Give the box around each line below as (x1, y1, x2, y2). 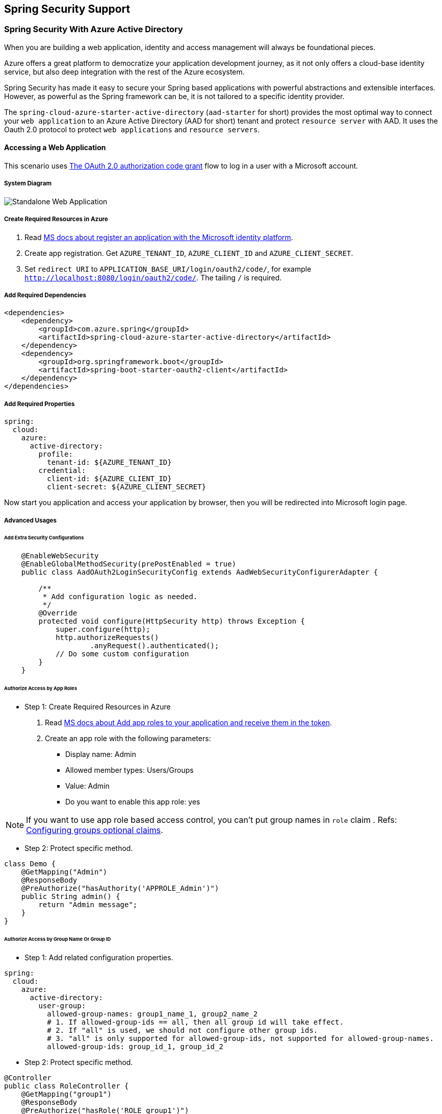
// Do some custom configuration (56, 650, 189, 658)
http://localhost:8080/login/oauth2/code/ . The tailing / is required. (24, 273, 282, 282)
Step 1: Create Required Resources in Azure (24, 702, 171, 711)
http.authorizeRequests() (56, 633, 159, 642)
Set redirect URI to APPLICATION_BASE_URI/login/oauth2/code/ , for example (24, 264, 311, 273)
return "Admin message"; (38, 900, 138, 909)
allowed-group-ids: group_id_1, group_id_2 (47, 1042, 223, 1051)
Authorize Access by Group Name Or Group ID (4, 936, 111, 942)
